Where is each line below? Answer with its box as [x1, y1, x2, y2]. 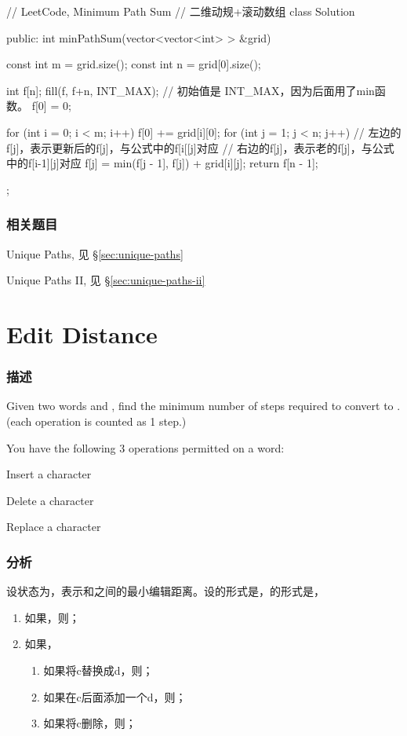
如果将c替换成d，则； [43, 661, 154, 678]
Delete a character [6, 492, 94, 508]
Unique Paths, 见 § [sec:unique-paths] [6, 245, 184, 262]
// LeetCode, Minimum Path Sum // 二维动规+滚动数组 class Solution [6, 3, 355, 19]
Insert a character [6, 466, 92, 482]
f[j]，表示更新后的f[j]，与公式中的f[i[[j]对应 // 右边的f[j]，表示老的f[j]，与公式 [6, 139, 394, 156]
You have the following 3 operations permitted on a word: [6, 439, 285, 456]
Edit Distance [6, 317, 158, 350]
